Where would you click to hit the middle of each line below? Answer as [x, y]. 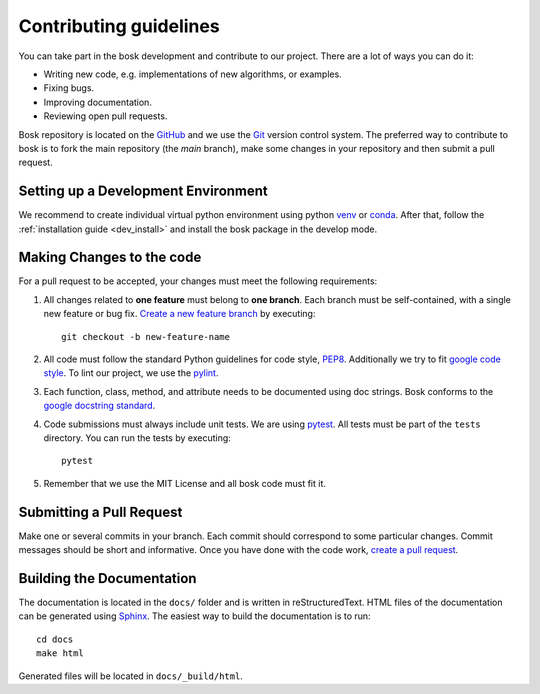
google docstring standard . [99, 406]
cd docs [55, 639]
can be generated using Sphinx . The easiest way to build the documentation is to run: [194, 616]
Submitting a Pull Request [100, 511]
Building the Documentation [107, 578]
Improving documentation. [97, 102]
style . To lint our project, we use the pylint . [131, 373]
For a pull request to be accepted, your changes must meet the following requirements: [198, 281]
